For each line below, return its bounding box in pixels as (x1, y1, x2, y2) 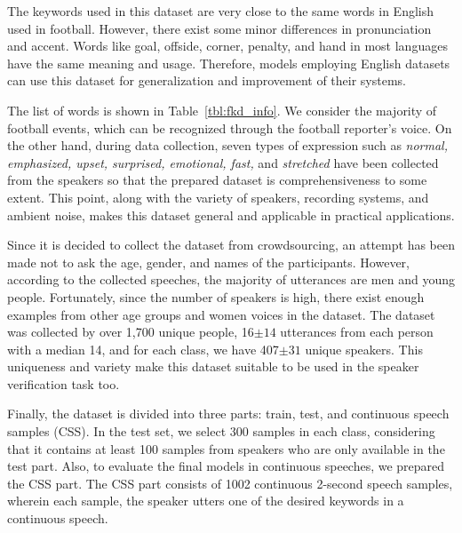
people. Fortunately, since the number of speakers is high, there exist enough (7, 287, 425, 306)
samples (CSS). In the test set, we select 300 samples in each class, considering (7, 422, 435, 441)
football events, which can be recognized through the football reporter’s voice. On (7, 118, 452, 137)
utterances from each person (280, 322, 434, 341)
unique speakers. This (305, 339, 423, 358)
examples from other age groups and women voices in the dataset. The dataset (7, 305, 435, 323)
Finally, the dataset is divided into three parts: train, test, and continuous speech (7, 404, 450, 423)
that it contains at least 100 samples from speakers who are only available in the (7, 439, 445, 457)
